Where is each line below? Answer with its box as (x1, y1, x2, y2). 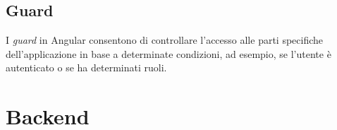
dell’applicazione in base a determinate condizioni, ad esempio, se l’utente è (6, 46, 331, 61)
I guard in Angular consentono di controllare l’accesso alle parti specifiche (6, 32, 324, 47)
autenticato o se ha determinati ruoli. (6, 60, 167, 75)
